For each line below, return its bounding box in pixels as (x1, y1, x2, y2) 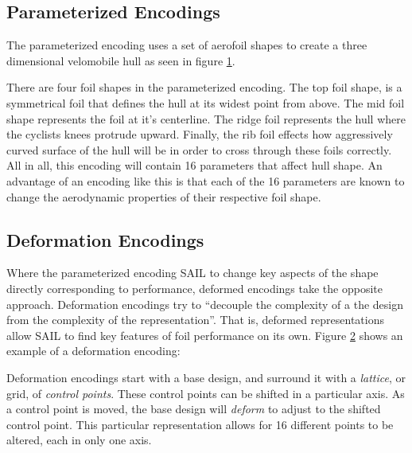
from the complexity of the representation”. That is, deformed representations (6, 311, 384, 328)
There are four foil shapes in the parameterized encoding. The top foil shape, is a (6, 79, 402, 96)
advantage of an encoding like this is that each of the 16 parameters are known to (6, 172, 405, 189)
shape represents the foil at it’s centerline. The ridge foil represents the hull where (6, 110, 406, 127)
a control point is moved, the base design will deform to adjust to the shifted (6, 400, 381, 417)
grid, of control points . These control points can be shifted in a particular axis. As (6, 385, 405, 401)
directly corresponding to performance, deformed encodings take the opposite (6, 279, 383, 296)
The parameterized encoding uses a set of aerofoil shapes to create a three (6, 37, 367, 53)
